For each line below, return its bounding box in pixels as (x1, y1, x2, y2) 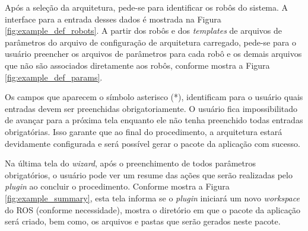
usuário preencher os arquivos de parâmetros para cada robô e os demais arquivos (5, 47, 302, 60)
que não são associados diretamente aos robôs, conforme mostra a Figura (5, 59, 270, 71)
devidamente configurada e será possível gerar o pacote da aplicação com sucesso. (5, 137, 300, 149)
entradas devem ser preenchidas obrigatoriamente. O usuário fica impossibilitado (5, 102, 298, 114)
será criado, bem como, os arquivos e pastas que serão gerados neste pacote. (5, 215, 281, 227)
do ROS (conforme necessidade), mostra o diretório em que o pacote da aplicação (5, 203, 300, 216)
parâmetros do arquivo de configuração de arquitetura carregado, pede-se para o (5, 36, 296, 48)
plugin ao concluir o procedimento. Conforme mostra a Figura (5, 180, 230, 192)
